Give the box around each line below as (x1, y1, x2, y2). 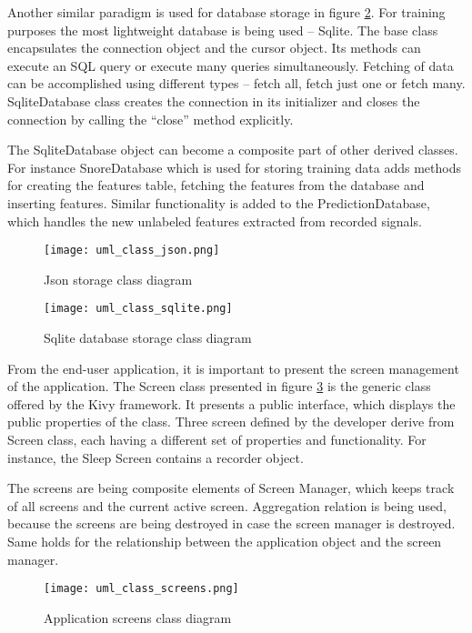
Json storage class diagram (44, 269, 193, 288)
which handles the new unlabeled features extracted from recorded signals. (7, 211, 422, 230)
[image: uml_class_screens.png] (44, 582, 239, 596)
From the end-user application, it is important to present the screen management (7, 358, 459, 377)
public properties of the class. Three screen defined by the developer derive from (7, 412, 455, 431)
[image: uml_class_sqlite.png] (44, 302, 233, 316)
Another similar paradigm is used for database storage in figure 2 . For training (7, 3, 446, 21)
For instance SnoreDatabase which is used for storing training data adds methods (7, 157, 461, 176)
